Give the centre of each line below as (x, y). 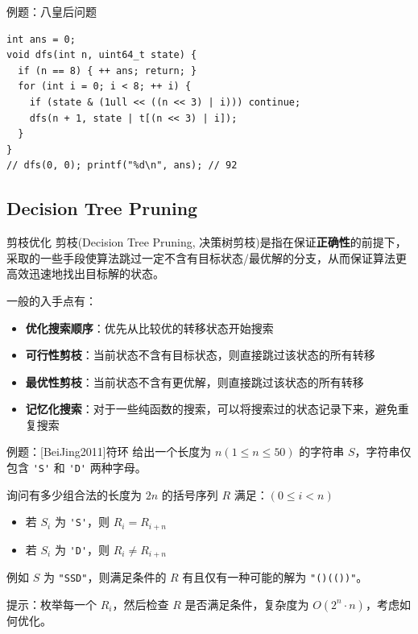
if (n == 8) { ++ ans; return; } (108, 70)
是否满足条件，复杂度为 (247, 604)
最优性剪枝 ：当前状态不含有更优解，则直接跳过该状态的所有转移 (195, 381)
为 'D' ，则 (82, 549)
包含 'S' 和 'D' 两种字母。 (77, 468)
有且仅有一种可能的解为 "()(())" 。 (275, 577)
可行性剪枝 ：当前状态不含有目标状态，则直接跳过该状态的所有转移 (200, 355)
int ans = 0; (41, 39)
